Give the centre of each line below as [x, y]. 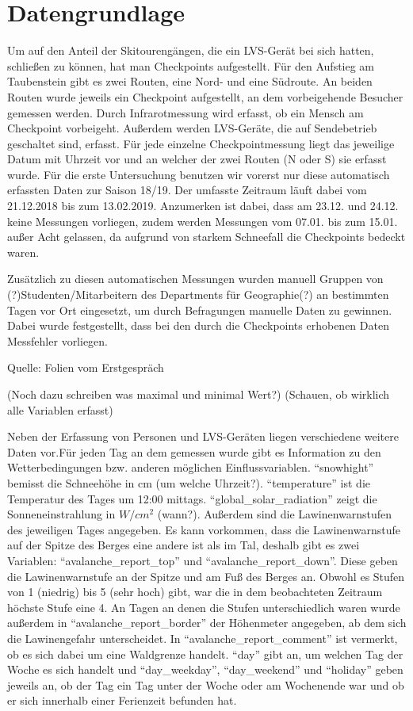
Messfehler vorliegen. [58, 340]
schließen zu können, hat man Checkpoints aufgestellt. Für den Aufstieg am [191, 65]
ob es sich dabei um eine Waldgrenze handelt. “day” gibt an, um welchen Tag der [205, 654]
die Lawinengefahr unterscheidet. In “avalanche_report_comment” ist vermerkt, [203, 638]
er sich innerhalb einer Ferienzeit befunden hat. [122, 700]
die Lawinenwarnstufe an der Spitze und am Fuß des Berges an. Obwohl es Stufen [206, 576]
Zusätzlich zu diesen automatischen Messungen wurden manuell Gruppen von [195, 279]
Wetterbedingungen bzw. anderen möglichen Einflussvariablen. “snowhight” [191, 467]
